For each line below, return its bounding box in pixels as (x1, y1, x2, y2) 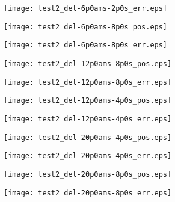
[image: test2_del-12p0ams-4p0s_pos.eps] (4, 96, 172, 105)
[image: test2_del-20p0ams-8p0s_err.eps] (4, 188, 172, 197)
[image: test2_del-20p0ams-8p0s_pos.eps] (4, 170, 172, 179)
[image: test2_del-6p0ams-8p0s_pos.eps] (4, 22, 168, 31)
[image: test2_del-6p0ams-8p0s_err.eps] (4, 41, 168, 50)
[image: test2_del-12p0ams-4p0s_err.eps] (4, 114, 172, 123)
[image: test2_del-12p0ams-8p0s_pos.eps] (4, 59, 172, 68)
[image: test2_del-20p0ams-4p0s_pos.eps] (4, 133, 172, 142)
